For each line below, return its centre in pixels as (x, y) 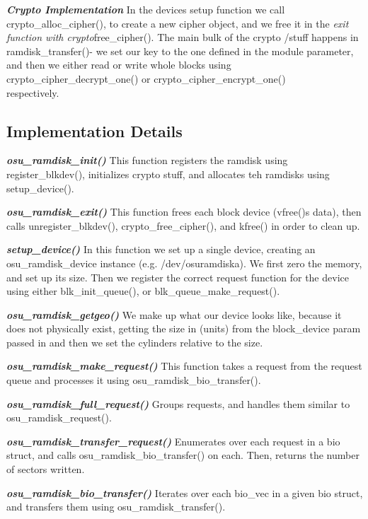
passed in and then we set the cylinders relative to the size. (135, 342)
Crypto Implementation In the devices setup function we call (146, 9)
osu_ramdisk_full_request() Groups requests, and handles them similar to (178, 403)
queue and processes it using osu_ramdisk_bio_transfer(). (134, 380)
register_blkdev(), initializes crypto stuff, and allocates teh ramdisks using (168, 174)
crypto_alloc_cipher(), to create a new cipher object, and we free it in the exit (178, 23)
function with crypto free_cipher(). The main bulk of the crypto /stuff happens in (183, 37)
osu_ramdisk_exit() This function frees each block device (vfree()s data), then (184, 212)
